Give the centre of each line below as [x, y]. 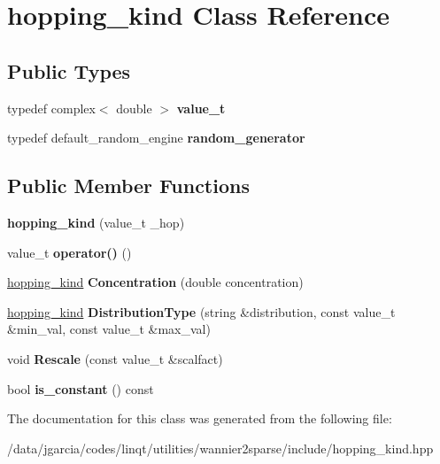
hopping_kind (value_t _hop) [96, 222]
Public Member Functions [128, 186]
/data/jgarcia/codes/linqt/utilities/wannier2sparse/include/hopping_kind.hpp [220, 448]
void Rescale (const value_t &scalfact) [115, 358]
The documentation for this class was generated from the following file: [200, 418]
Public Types [69, 70]
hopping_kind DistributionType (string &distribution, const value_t [201, 311]
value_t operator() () [69, 252]
